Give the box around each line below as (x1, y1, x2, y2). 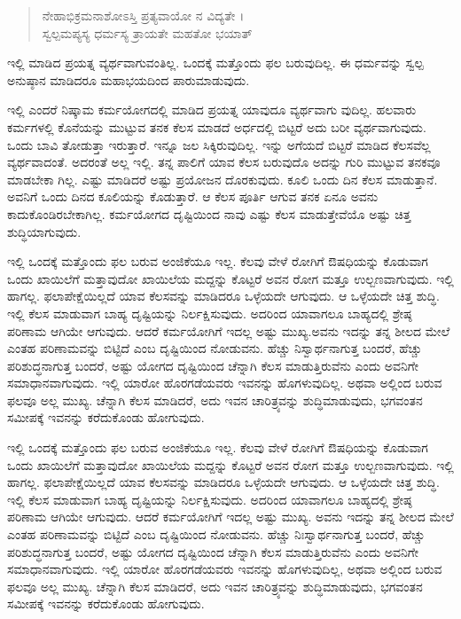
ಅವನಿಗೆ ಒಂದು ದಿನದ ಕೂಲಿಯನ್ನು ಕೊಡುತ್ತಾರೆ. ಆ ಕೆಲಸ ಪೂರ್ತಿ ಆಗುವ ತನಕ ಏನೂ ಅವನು (7, 187, 379, 206)
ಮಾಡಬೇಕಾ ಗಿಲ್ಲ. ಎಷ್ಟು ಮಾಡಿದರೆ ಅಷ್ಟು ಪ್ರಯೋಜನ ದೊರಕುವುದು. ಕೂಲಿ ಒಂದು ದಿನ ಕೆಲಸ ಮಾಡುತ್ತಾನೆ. (7, 169, 438, 188)
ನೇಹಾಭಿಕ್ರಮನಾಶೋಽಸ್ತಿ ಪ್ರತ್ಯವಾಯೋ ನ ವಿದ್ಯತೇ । (42, 6, 245, 24)
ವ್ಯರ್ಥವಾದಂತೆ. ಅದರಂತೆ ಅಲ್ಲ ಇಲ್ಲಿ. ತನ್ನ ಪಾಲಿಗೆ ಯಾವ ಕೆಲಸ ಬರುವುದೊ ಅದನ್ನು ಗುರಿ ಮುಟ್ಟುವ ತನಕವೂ (7, 153, 441, 171)
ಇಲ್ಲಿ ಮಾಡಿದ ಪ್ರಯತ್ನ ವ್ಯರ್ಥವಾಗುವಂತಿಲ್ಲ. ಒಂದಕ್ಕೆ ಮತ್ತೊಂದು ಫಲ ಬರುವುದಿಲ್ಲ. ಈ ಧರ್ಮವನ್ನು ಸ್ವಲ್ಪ (7, 53, 424, 72)
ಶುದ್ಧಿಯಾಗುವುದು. (7, 222, 82, 240)
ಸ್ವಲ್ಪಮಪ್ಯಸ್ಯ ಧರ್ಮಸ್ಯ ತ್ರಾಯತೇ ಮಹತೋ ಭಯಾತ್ (42, 23, 253, 42)
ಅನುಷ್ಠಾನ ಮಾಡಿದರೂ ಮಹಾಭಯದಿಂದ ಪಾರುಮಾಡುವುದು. (7, 70, 250, 89)
